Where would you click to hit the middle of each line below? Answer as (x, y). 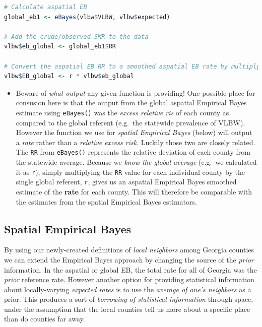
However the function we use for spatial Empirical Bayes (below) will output (134, 132)
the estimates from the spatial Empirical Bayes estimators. (106, 201)
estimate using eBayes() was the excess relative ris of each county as (122, 112)
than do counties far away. (45, 319)
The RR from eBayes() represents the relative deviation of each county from (133, 152)
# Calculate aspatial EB (46, 7)
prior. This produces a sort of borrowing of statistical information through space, (129, 299)
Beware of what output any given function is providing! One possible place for (136, 92)
